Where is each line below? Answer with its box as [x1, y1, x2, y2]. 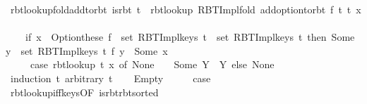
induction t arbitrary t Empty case [10, 70, 211, 85]
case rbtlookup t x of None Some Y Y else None [30, 57, 275, 72]
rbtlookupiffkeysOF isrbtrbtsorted [10, 84, 159, 99]
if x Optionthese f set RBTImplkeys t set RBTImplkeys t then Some [25, 30, 355, 44]
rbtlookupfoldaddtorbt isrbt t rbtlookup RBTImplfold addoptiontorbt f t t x [10, 2, 361, 16]
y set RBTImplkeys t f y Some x [6, 43, 168, 58]
